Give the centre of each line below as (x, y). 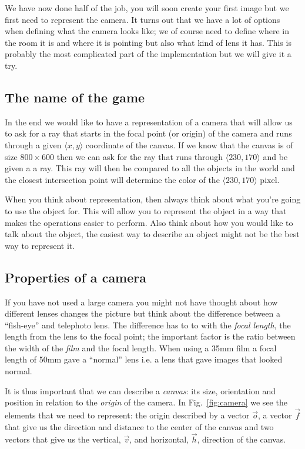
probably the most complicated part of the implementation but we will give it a (148, 54)
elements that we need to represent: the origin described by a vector (127, 415)
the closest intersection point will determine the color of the (112, 179)
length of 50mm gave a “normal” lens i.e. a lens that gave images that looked (144, 359)
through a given (33, 144)
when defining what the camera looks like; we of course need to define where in (147, 31)
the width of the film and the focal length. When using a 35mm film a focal (141, 347)
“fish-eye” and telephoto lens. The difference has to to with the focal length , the (148, 325)
